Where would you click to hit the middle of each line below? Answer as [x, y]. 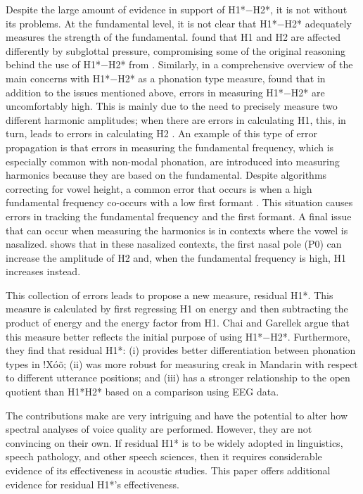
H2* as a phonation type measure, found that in [222, 78]
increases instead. [43, 271]
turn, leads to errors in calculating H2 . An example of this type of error [162, 133]
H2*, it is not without [300, 9]
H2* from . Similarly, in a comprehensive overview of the [230, 64]
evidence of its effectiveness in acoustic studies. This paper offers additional [168, 470]
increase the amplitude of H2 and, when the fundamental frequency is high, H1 [176, 257]
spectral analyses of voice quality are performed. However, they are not [159, 429]
